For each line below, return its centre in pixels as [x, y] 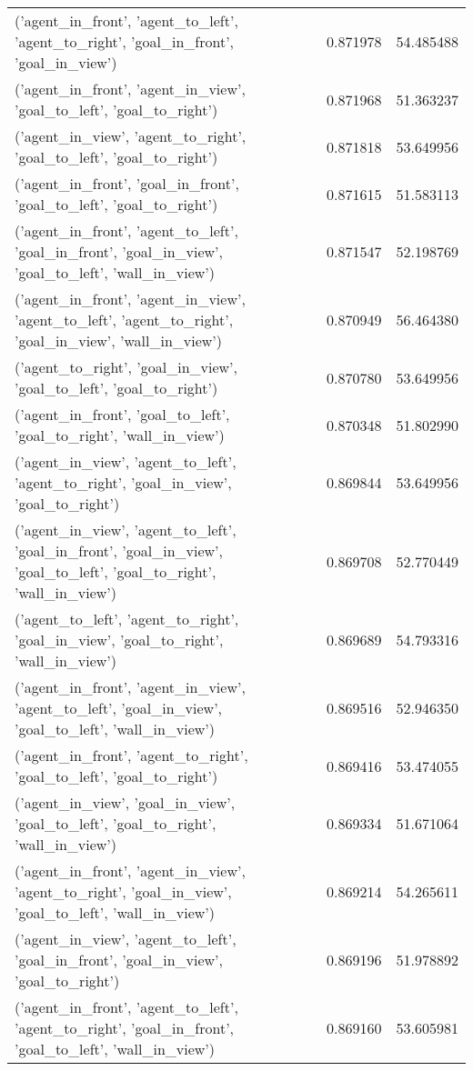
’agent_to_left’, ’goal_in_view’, [119, 708]
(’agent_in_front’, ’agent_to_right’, [131, 755]
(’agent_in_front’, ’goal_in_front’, [127, 183]
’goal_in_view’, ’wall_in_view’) [119, 340]
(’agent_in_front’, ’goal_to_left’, [122, 414]
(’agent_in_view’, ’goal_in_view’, [125, 802]
